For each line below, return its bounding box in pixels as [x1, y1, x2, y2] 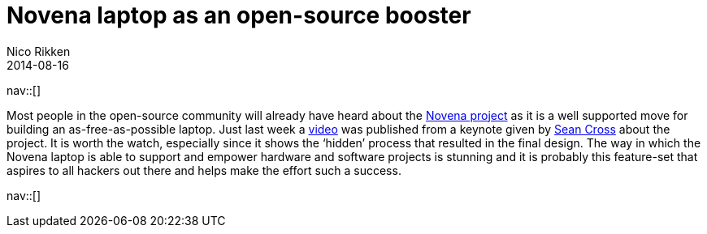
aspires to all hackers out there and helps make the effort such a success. [7, 163, 401, 177]
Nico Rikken [7, 44, 71, 58]
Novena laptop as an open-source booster [7, 2, 471, 29]
